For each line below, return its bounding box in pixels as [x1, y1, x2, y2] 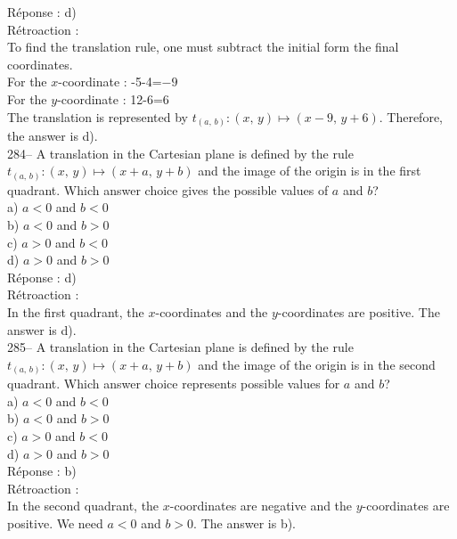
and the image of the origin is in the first [198, 161, 421, 180]
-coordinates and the [155, 302, 268, 321]
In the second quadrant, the [7, 496, 159, 515]
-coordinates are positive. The [277, 302, 440, 321]
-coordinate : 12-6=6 [57, 89, 169, 108]
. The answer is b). [193, 513, 297, 532]
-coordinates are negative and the [169, 496, 353, 515]
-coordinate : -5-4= [58, 72, 162, 91]
